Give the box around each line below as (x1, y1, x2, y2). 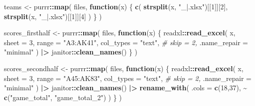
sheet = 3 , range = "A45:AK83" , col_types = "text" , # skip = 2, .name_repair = (4, 73, 252, 83)
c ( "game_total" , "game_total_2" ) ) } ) (4, 92, 122, 102)
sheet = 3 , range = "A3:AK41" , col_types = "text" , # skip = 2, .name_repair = (4, 37, 248, 47)
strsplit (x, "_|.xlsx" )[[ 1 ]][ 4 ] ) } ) (4, 11, 102, 21)
